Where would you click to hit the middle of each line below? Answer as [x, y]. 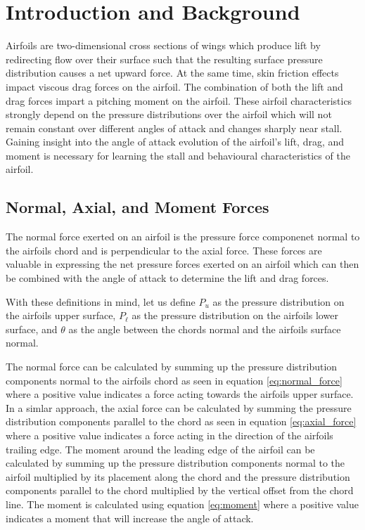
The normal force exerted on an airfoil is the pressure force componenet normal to [183, 237]
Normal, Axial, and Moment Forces [137, 207]
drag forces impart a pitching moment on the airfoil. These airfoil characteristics [179, 100]
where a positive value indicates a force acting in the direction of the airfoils [169, 435]
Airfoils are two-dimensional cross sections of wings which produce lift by [163, 45]
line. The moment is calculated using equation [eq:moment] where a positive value [182, 504]
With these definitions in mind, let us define [101, 301]
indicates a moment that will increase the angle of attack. [130, 518]
